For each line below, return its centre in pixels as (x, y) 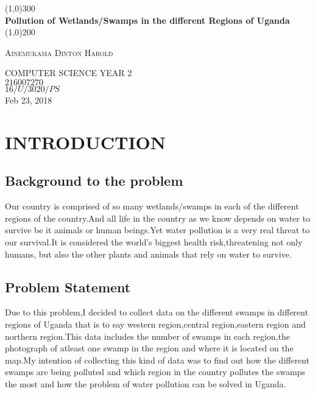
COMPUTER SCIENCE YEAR (65, 73)
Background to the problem (94, 181)
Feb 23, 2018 (29, 100)
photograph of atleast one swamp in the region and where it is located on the (149, 348)
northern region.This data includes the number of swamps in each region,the (147, 336)
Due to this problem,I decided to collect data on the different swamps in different (157, 312)
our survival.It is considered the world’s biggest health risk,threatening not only (154, 241)
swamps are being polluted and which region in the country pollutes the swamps (155, 372)
